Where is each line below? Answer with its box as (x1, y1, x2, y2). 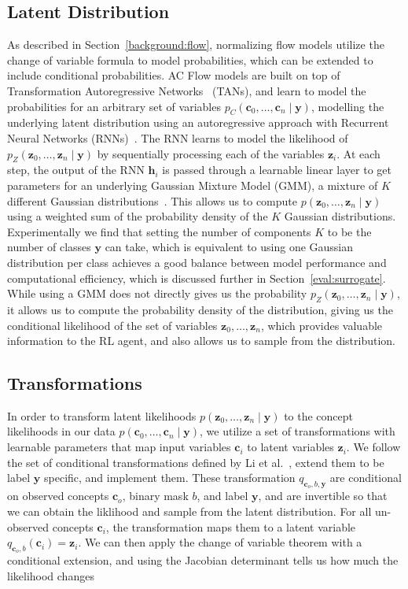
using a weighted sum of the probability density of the (7, 208, 268, 224)
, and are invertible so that (258, 487, 388, 504)
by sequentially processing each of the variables (97, 145, 325, 161)
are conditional (329, 469, 402, 486)
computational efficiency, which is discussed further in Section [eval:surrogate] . (7, 269, 386, 286)
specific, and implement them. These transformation (44, 469, 296, 486)
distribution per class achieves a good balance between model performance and (7, 254, 387, 270)
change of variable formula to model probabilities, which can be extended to (7, 51, 373, 68)
